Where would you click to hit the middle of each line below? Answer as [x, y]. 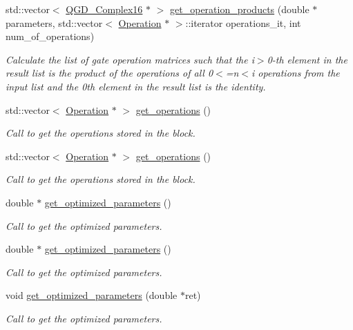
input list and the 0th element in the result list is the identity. [136, 86]
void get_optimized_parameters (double [92, 295]
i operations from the [296, 73]
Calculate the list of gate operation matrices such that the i [130, 59]
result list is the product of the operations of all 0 [109, 73]
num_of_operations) [50, 36]
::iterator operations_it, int [243, 22]
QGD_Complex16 [104, 9]
